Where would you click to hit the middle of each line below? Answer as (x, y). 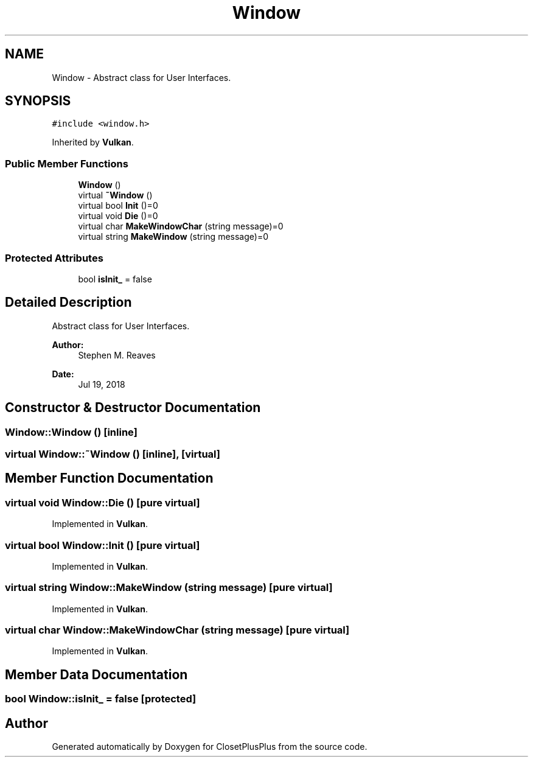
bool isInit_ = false (115, 279)
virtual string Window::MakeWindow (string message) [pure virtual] (169, 588)
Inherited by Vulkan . (93, 142)
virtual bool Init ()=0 (118, 206)
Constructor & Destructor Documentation (133, 408)
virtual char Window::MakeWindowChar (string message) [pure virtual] (177, 630)
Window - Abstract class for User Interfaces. (141, 77)
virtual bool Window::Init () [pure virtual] (103, 545)
